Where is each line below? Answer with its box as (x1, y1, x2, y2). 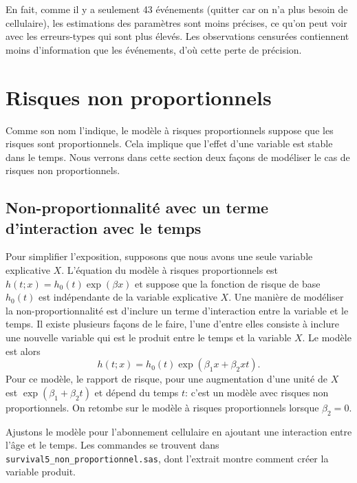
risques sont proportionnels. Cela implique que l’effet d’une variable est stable (6, 136, 333, 151)
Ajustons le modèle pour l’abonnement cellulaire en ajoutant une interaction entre (6, 424, 352, 438)
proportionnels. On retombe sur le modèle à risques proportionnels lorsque (6, 400, 319, 414)
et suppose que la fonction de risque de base (135, 276, 321, 290)
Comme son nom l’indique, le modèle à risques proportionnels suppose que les (6, 122, 334, 137)
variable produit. (6, 464, 76, 479)
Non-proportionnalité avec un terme (6, 197, 269, 218)
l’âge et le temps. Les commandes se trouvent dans (6, 438, 219, 452)
